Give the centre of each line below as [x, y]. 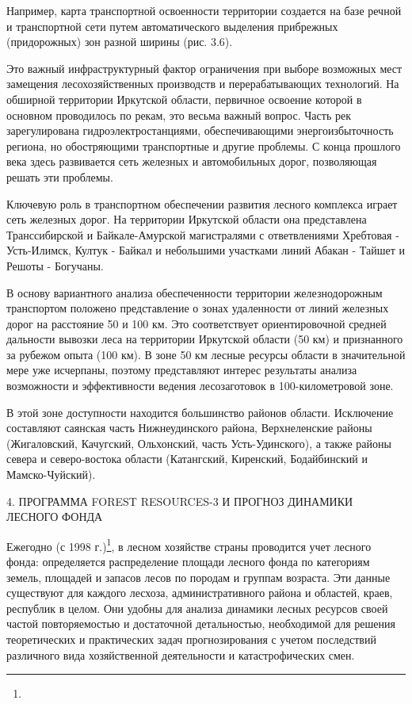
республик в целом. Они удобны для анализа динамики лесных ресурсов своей [197, 608]
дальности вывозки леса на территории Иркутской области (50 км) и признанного [205, 339]
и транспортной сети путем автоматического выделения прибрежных [172, 26]
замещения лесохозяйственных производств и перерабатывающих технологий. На [203, 84]
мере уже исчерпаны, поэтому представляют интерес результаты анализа [182, 370]
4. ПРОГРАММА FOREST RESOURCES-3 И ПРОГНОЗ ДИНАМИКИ [180, 501]
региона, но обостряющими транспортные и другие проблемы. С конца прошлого [204, 145]
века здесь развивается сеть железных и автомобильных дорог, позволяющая [192, 161]
